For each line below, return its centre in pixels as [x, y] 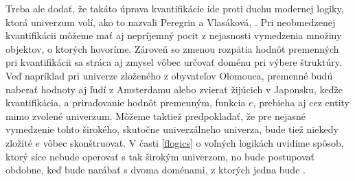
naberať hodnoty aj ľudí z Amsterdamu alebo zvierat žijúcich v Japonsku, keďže [174, 89]
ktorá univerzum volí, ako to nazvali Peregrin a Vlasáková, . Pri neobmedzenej [171, 22]
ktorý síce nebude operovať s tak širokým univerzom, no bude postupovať [160, 156]
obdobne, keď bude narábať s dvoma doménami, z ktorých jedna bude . [156, 170]
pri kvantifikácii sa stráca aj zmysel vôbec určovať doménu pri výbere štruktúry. [174, 62]
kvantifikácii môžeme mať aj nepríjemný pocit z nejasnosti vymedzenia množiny [174, 35]
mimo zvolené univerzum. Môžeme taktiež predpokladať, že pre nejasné [156, 116]
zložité [19, 142]
